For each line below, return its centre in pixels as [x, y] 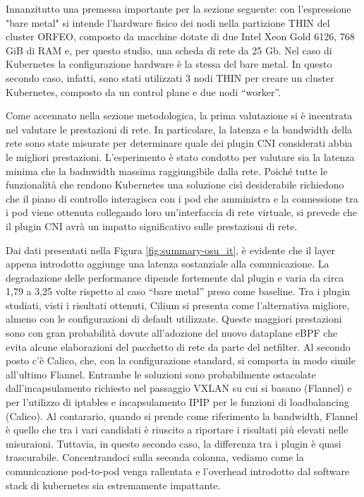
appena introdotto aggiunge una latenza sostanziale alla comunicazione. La [168, 264]
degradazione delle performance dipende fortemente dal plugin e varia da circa [175, 277]
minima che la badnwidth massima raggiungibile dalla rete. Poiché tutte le [167, 170]
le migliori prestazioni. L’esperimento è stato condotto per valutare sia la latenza [180, 156]
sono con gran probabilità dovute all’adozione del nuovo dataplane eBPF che [172, 333]
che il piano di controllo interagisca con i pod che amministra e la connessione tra [182, 198]
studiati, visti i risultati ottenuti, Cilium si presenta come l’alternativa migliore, [178, 305]
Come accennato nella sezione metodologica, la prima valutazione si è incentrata [179, 115]
